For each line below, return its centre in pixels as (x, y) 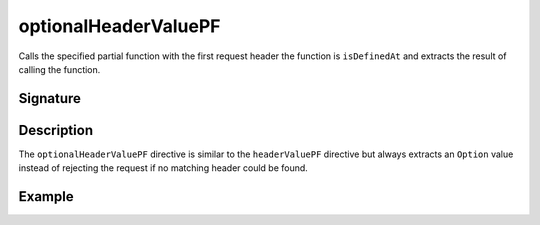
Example (46, 196)
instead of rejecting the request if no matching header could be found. (163, 168)
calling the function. (59, 69)
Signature (50, 98)
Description (56, 130)
